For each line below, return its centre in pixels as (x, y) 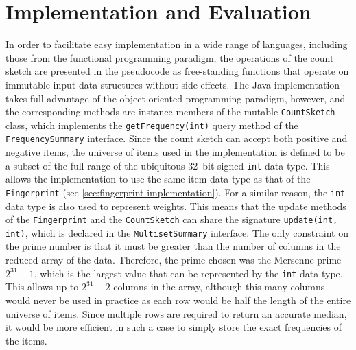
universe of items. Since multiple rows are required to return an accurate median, (176, 313)
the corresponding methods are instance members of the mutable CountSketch (170, 112)
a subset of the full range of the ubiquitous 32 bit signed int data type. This (168, 165)
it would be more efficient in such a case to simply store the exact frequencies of (174, 327)
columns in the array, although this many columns (219, 287)
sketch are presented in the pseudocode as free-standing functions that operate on (177, 71)
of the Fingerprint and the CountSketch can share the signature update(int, (172, 219)
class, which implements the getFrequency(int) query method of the (152, 125)
